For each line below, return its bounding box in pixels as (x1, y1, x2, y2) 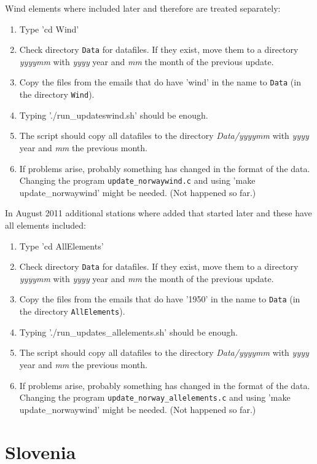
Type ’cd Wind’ (19, 22, 79, 35)
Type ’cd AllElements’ (19, 239, 104, 252)
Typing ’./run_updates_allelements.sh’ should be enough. (19, 325, 238, 338)
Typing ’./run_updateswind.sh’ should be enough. (19, 108, 208, 121)
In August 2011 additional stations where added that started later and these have (5, 206, 312, 219)
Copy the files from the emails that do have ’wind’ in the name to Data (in (19, 76, 301, 88)
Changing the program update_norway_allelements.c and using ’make (19, 391, 291, 404)
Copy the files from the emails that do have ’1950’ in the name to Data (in (19, 293, 300, 305)
